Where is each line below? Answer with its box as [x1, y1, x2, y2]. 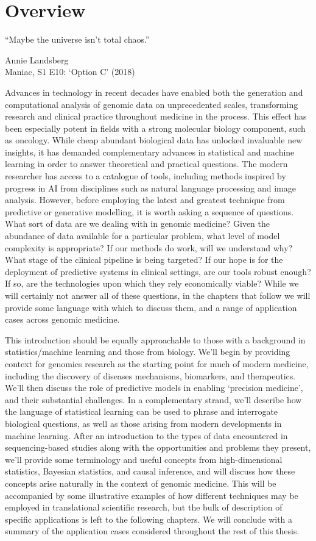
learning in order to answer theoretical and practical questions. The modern [5, 157, 288, 170]
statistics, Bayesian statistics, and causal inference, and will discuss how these [5, 465, 295, 478]
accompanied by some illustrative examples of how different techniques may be [5, 489, 298, 501]
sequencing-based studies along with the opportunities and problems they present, [5, 441, 311, 454]
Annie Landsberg [5, 53, 69, 66]
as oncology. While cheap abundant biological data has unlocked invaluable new [5, 134, 303, 146]
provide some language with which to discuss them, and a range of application [5, 301, 297, 313]
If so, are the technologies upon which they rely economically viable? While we [5, 277, 299, 290]
